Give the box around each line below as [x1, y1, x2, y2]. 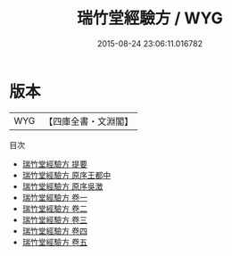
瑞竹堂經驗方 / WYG [77, 8, 223, 29]
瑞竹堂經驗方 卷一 [21, 192, 87, 202]
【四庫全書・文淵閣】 [44, 115, 134, 128]
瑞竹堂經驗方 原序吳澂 [21, 180, 104, 192]
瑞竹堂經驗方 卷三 [21, 214, 87, 225]
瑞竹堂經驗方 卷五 [21, 236, 87, 247]
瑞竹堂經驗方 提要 [21, 158, 87, 169]
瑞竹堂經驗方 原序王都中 [21, 169, 112, 180]
